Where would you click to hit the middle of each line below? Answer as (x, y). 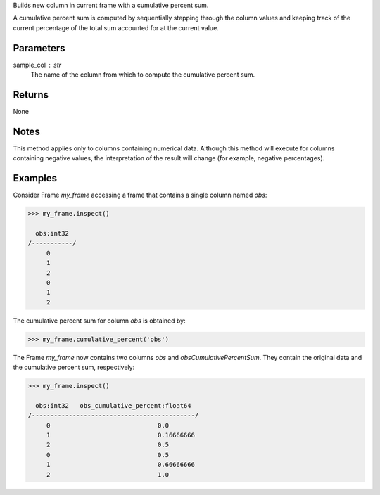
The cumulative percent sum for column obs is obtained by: (99, 321)
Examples (35, 178)
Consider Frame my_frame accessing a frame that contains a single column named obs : (140, 195)
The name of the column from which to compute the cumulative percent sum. (143, 75)
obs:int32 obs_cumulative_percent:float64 (113, 405)
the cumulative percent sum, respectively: (74, 367)
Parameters (39, 48)
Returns (31, 95)
